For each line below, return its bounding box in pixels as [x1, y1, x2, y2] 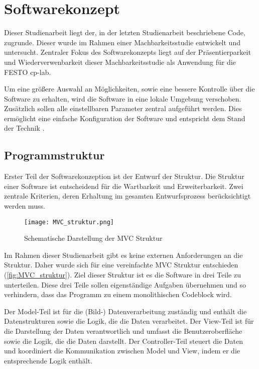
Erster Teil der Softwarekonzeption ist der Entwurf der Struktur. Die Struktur [4, 171, 244, 181]
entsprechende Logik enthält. [4, 355, 93, 365]
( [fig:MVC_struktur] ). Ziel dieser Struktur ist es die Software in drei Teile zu [4, 269, 241, 280]
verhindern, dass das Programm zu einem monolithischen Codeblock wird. [4, 289, 232, 300]
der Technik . [4, 123, 45, 133]
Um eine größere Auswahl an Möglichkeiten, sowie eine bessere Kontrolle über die [4, 83, 255, 94]
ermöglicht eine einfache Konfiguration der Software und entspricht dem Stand [4, 113, 245, 123]
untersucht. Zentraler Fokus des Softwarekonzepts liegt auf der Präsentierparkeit [4, 47, 251, 57]
